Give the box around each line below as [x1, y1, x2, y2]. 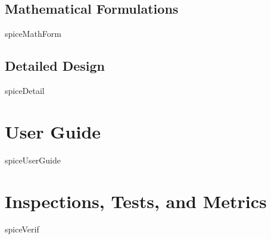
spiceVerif [5, 223, 39, 235]
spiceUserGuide [5, 153, 61, 166]
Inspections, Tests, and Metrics [5, 188, 267, 213]
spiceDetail [5, 84, 45, 96]
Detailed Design [5, 56, 105, 75]
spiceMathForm [5, 27, 61, 40]
